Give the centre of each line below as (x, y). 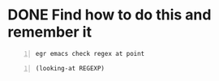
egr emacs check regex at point (90, 53)
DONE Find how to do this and (109, 15)
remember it (50, 32)
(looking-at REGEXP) (70, 68)
